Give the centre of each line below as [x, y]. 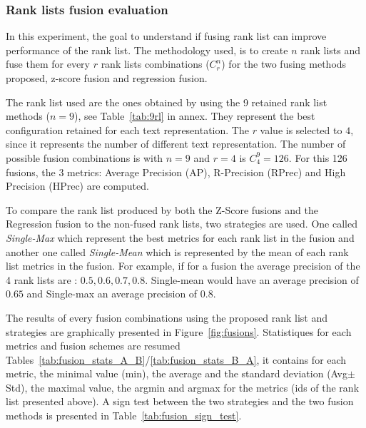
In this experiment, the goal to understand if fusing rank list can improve [166, 36]
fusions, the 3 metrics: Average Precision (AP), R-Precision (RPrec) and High [176, 172]
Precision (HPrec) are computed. [77, 186]
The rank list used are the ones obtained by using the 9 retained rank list [167, 102]
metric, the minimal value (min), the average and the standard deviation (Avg [177, 373]
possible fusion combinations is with [85, 157]
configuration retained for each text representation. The [127, 129]
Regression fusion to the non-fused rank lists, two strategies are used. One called [182, 224]
